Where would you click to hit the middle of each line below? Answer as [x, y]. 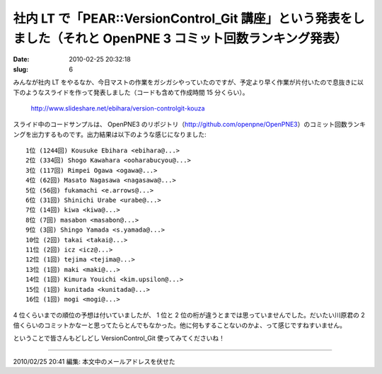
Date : [21, 59]
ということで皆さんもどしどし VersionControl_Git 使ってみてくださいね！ [119, 338]
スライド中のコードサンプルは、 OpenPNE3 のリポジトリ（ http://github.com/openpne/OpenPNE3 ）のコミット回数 [180, 125]
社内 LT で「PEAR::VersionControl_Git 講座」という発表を [183, 18]
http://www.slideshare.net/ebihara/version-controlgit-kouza [118, 108]
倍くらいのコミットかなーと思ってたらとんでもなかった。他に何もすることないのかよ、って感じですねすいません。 [180, 325]
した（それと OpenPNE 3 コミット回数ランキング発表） [186, 38]
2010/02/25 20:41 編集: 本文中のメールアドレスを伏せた [94, 361]
